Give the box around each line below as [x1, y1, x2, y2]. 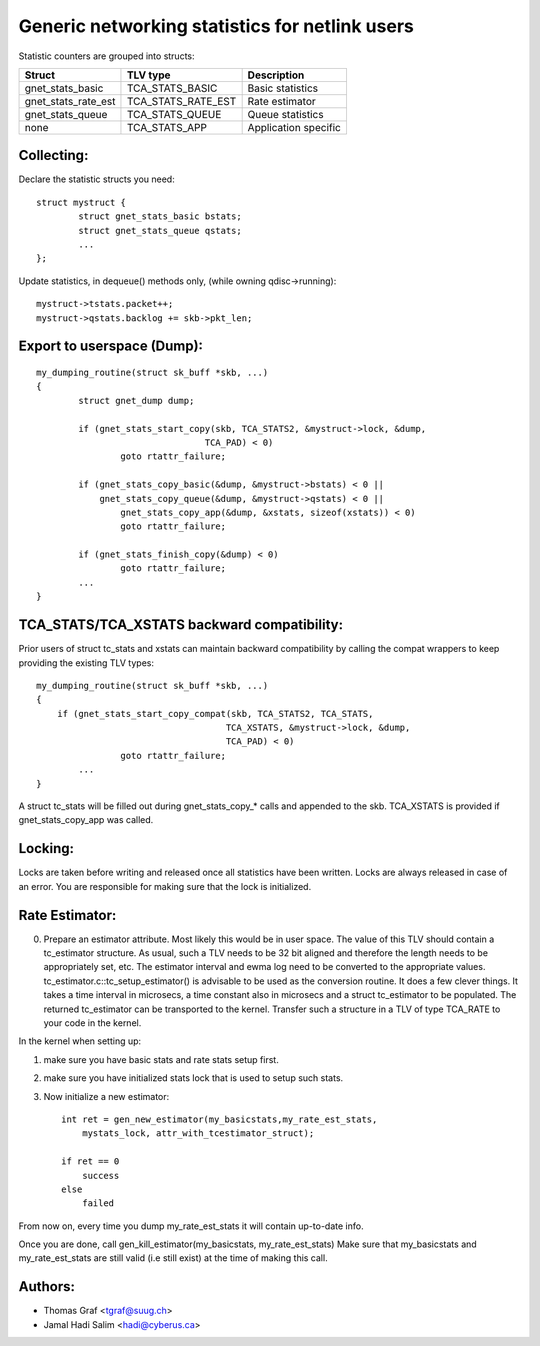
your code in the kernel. [43, 1016, 142, 1029]
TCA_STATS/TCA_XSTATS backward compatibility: [18, 616, 344, 634]
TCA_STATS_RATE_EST [126, 94, 237, 108]
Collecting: [18, 147, 89, 164]
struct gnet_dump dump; [78, 395, 195, 406]
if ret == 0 [61, 1156, 120, 1167]
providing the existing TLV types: [18, 656, 155, 669]
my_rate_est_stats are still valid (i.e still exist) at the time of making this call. [18, 1252, 329, 1264]
